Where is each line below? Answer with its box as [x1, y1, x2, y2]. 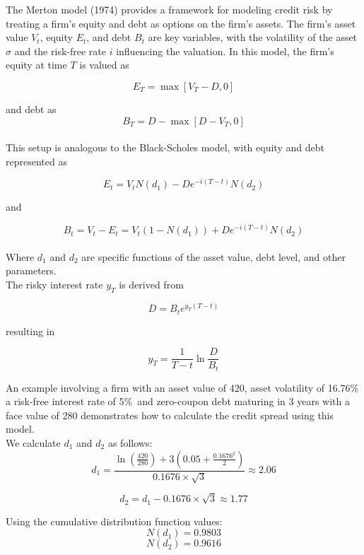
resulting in [6, 323, 55, 338]
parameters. [6, 263, 57, 278]
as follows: [107, 436, 153, 450]
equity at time [6, 57, 67, 72]
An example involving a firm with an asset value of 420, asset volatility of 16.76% [6, 380, 359, 395]
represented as [6, 153, 67, 168]
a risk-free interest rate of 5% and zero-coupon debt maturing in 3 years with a [6, 394, 350, 409]
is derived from [119, 276, 184, 291]
